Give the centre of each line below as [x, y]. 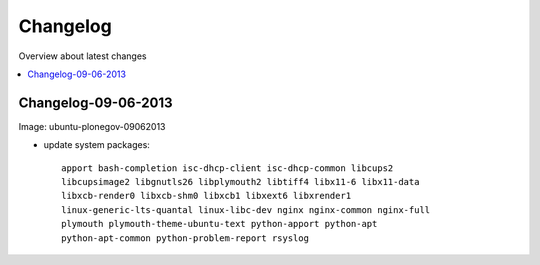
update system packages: [96, 145]
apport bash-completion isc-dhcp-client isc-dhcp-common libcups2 [227, 168]
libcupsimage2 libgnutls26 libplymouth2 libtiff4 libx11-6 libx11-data [240, 182]
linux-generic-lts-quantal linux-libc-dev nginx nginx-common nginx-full [246, 209]
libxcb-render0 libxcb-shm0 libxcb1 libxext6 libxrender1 [206, 196]
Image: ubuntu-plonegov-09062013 [92, 126]
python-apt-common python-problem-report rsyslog [185, 238]
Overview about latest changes [82, 56]
